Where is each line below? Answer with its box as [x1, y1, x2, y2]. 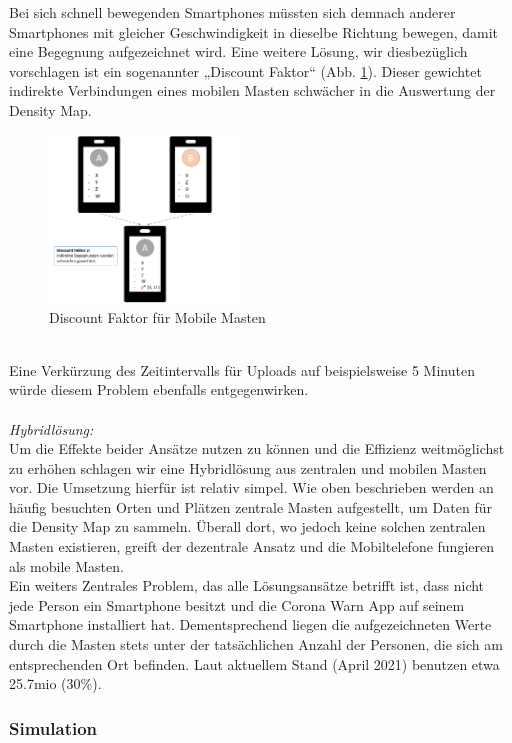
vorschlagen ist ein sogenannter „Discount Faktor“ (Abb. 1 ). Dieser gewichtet [9, 60, 482, 81]
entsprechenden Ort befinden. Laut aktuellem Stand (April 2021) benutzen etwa [9, 653, 500, 674]
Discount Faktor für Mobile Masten [49, 306, 266, 327]
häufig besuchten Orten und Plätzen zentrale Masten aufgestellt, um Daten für [9, 496, 492, 517]
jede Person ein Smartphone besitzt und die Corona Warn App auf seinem [9, 594, 465, 615]
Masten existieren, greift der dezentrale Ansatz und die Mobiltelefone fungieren [9, 536, 494, 557]
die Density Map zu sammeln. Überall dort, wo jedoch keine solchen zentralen [9, 516, 486, 537]
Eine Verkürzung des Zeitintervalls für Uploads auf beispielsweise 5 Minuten [9, 359, 475, 380]
